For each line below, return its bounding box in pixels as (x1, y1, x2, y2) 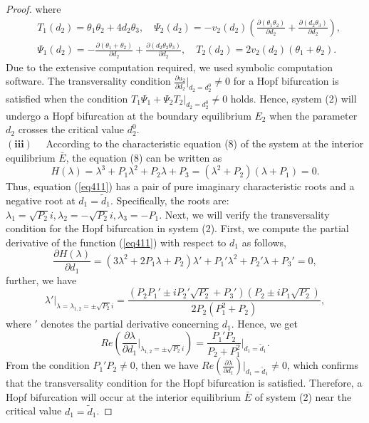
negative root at (6, 192, 76, 207)
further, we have (6, 272, 77, 287)
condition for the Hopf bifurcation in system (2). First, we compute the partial (6, 221, 349, 236)
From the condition (6, 357, 90, 372)
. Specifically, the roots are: (110, 192, 229, 207)
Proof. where (6, 1, 61, 16)
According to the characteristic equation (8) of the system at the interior (46, 135, 364, 150)
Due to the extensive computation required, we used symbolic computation (6, 59, 333, 74)
